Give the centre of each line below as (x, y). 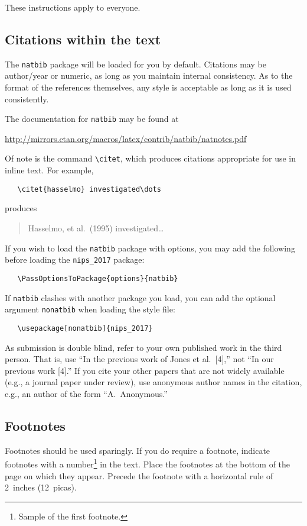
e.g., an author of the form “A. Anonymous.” (86, 393)
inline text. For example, (49, 170)
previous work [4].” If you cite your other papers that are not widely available (145, 370)
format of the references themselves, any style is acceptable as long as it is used (148, 87)
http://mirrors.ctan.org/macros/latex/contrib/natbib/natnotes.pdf (126, 138)
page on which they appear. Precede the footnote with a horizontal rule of (139, 475)
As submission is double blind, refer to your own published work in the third (143, 347)
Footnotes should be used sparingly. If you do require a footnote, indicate (138, 450)
